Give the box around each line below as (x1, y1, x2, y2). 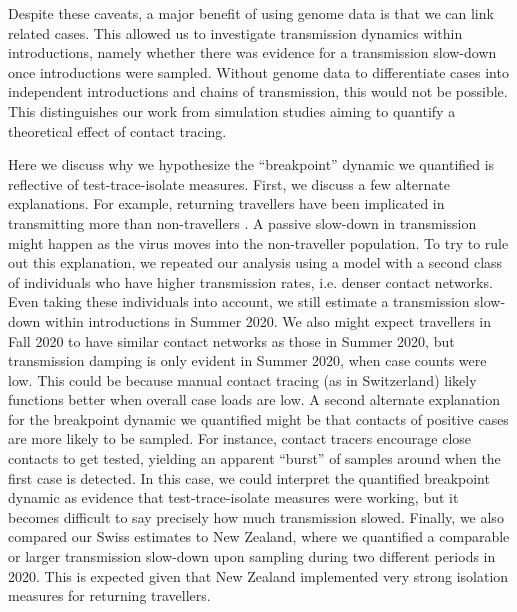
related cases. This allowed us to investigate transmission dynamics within (8, 22, 463, 43)
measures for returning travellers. (8, 585, 211, 606)
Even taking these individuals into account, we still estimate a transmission (8, 291, 470, 312)
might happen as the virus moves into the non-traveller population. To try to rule (8, 232, 509, 253)
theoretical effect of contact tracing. (8, 120, 227, 141)
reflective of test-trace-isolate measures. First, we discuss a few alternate (8, 173, 450, 194)
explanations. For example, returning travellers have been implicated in (8, 193, 445, 214)
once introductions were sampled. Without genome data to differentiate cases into (8, 61, 509, 82)
